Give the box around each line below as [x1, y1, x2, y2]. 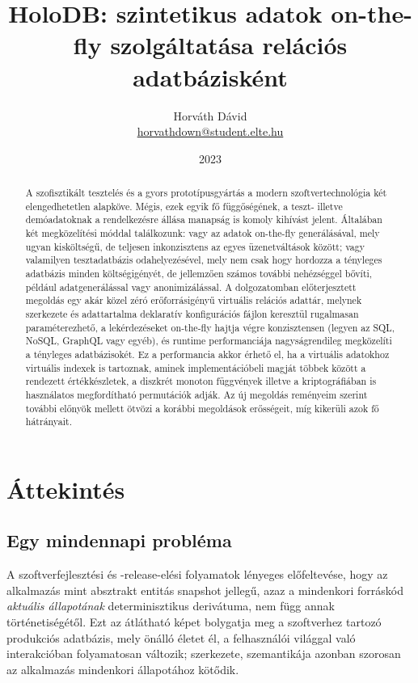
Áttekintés [6, 472, 125, 505]
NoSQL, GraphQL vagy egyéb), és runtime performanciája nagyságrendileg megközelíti [25, 334, 392, 348]
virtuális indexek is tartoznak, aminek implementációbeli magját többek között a [25, 360, 366, 374]
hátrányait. [25, 415, 72, 428]
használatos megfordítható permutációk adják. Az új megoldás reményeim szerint [25, 387, 368, 401]
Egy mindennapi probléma [6, 528, 232, 553]
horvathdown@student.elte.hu [137, 123, 284, 140]
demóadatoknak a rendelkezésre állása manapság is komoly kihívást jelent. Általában [25, 213, 382, 226]
